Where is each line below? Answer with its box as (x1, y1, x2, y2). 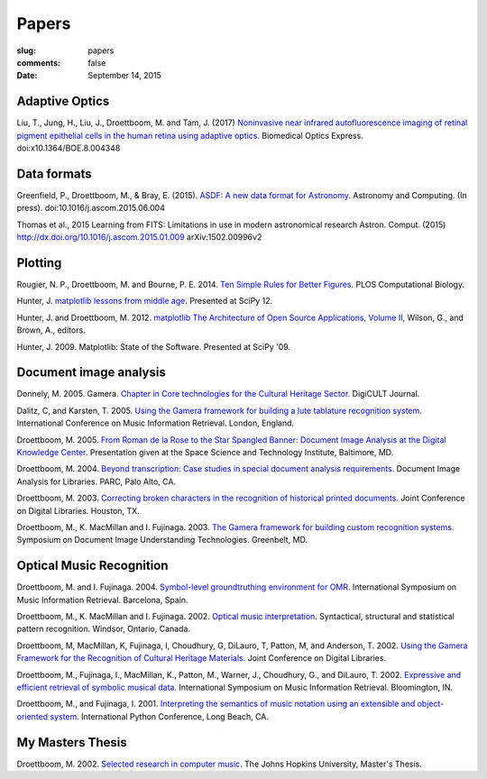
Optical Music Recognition (16, 558, 169, 573)
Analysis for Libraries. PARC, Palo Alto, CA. (16, 476, 176, 487)
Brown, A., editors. (16, 325, 86, 335)
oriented (16, 710, 49, 721)
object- (417, 699, 445, 710)
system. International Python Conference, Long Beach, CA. (50, 710, 270, 721)
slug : (16, 45, 36, 56)
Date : (16, 70, 38, 81)
